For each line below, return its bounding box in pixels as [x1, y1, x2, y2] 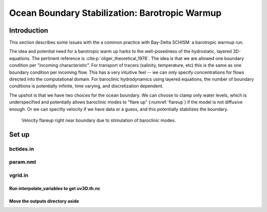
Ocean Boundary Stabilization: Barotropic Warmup [9, 7, 222, 18]
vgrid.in [9, 171, 29, 178]
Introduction [9, 26, 48, 35]
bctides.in [9, 145, 34, 152]
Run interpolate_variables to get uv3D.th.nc [9, 185, 101, 191]
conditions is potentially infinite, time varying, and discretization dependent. [9, 83, 164, 89]
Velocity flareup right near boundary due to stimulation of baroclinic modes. [21, 117, 176, 123]
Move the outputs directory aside [9, 198, 79, 204]
